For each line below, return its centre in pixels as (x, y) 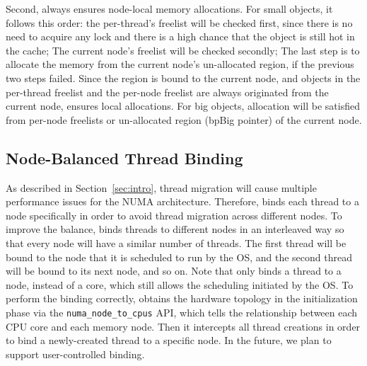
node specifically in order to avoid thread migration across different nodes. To (174, 215)
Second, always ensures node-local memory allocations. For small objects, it (169, 8)
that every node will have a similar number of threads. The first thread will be (176, 242)
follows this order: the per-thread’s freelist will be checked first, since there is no (179, 22)
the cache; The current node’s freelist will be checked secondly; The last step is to (183, 50)
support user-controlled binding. (75, 354)
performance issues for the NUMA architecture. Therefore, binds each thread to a (182, 201)
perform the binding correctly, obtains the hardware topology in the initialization (182, 298)
